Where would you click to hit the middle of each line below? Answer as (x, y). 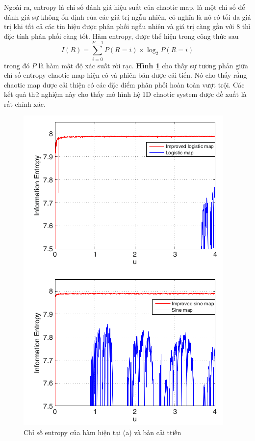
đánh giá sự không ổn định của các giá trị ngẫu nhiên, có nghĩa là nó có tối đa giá (127, 16)
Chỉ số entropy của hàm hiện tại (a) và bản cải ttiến (102, 432)
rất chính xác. (25, 103)
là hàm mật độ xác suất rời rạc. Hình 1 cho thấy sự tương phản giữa (143, 65)
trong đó (17, 65)
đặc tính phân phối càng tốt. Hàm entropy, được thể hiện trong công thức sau (121, 36)
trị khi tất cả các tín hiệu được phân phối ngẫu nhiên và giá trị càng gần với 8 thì (127, 26)
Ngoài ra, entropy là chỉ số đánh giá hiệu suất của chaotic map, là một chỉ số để (125, 7)
